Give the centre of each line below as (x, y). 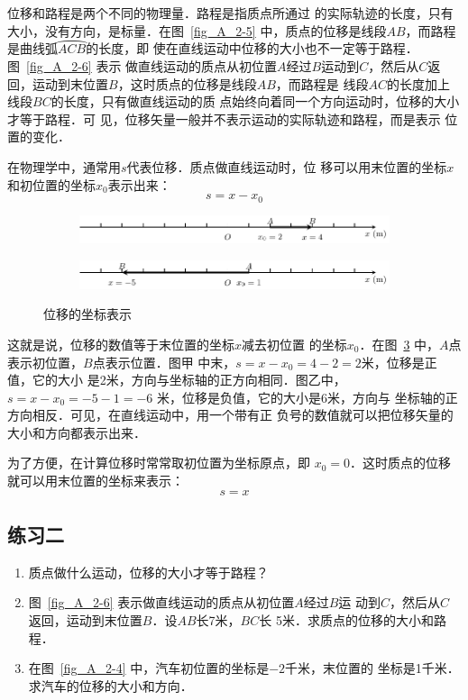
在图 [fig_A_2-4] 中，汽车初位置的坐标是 (149, 668)
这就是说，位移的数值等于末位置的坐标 (121, 344)
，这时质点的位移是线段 (187, 83)
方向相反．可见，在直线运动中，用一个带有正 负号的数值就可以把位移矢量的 (230, 415)
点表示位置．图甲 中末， (164, 362)
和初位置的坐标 (51, 184)
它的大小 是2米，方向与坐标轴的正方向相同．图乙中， (189, 380)
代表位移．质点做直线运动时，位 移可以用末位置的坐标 (287, 166)
